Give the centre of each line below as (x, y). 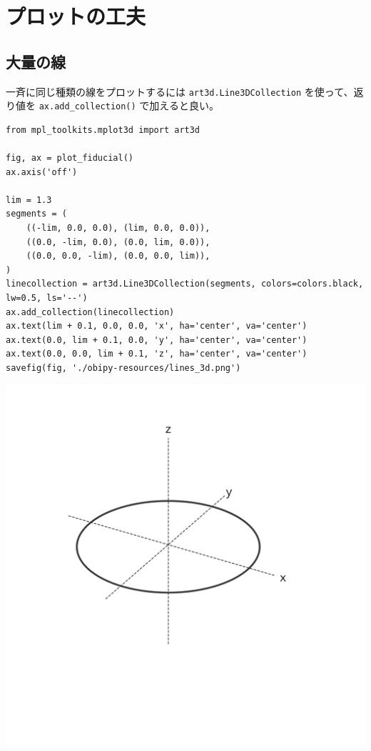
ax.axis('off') (42, 172)
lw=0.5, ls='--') (47, 298)
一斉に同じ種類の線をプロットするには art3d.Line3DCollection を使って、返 (185, 91)
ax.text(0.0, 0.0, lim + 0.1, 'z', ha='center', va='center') (157, 354)
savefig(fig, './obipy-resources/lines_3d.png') (123, 368)
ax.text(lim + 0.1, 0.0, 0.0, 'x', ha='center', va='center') (157, 326)
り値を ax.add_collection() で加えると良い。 (112, 105)
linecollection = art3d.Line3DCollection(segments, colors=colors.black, (185, 284)
